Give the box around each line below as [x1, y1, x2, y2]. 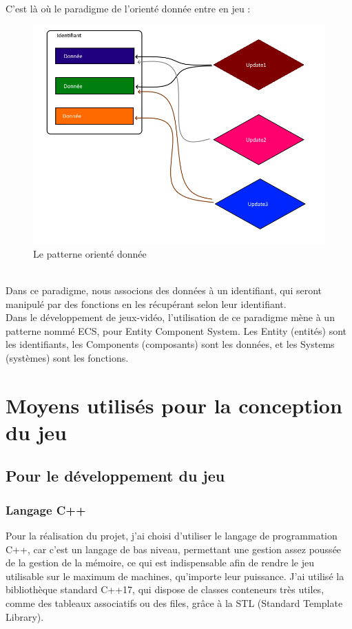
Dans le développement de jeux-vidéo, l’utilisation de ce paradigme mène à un [6, 310, 335, 324]
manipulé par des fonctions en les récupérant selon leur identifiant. [6, 296, 287, 311]
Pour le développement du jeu [6, 465, 225, 486]
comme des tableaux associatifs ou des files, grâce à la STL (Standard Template [6, 596, 343, 610]
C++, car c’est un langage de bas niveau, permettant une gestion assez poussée [6, 542, 342, 556]
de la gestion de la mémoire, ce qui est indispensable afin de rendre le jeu [6, 555, 314, 570]
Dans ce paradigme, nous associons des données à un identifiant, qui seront [6, 282, 322, 297]
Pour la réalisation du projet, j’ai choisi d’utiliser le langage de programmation [6, 528, 338, 543]
